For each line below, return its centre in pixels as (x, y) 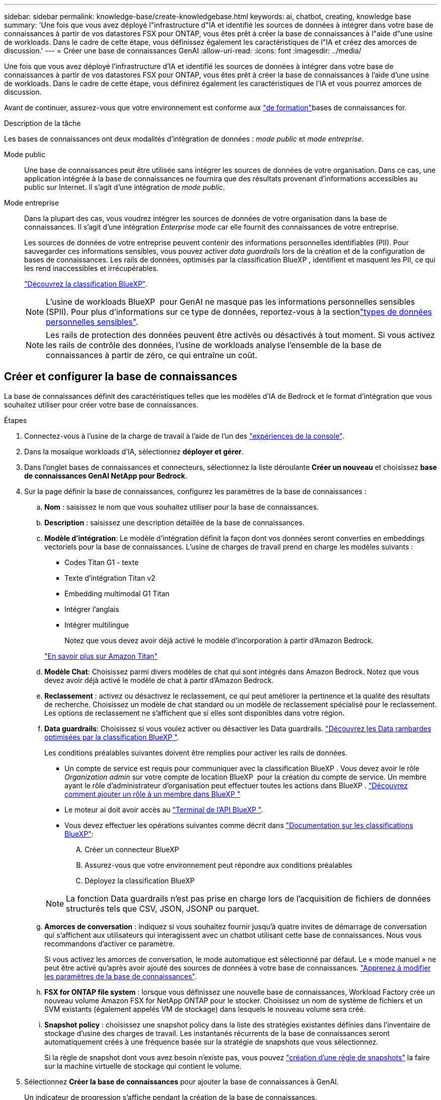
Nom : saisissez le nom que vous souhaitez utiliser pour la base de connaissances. (182, 507)
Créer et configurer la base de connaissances (121, 377)
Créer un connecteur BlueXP (132, 849)
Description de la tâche (43, 123)
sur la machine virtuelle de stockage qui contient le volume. (143, 1066)
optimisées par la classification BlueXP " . (112, 737)
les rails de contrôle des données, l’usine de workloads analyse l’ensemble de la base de (214, 345)
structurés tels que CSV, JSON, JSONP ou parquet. (163, 908)
